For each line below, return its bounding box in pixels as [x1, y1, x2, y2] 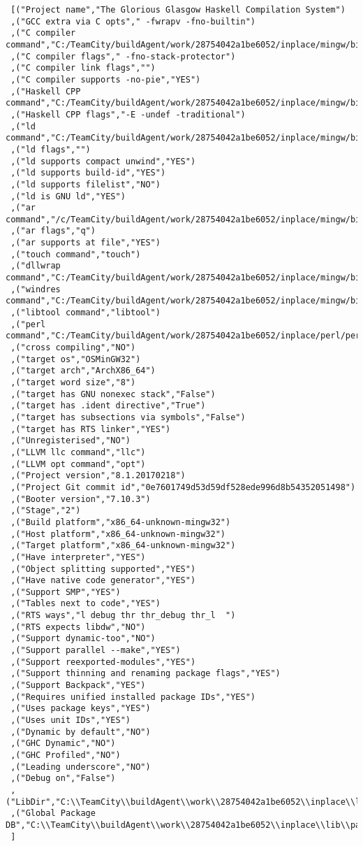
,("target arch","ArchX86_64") [10, 366, 156, 376]
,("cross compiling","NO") [10, 343, 136, 353]
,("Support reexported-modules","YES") [10, 657, 196, 667]
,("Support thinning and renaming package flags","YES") [10, 668, 281, 679]
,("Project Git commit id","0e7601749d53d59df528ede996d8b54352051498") [10, 482, 356, 492]
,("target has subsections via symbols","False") [10, 412, 246, 422]
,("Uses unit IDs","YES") [10, 715, 131, 726]
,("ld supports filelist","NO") [10, 179, 161, 189]
